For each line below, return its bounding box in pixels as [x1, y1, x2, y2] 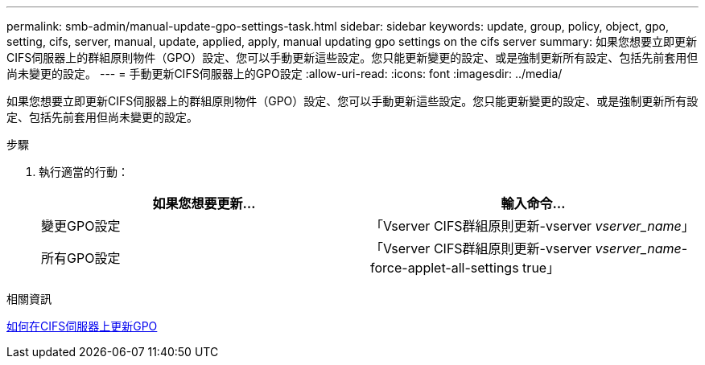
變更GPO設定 [41, 218, 121, 234]
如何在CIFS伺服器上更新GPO [6, 319, 158, 333]
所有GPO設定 [41, 250, 121, 266]
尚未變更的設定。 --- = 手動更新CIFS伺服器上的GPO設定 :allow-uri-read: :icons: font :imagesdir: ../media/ [6, 67, 563, 80]
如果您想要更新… [152, 195, 256, 211]
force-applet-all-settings [370, 260, 519, 276]
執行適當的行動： [39, 165, 129, 178]
